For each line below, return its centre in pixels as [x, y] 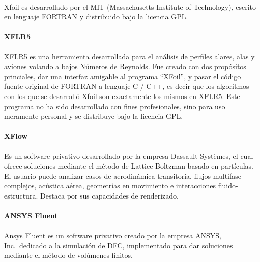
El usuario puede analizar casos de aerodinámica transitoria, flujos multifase [123, 175]
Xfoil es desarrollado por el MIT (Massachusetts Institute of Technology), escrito [130, 6]
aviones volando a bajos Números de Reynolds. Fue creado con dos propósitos [125, 66]
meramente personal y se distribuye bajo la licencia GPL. [94, 116]
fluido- [228, 186]
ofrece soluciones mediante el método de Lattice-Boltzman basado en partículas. [129, 166]
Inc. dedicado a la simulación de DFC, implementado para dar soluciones [119, 245]
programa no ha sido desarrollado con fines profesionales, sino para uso [115, 106]
